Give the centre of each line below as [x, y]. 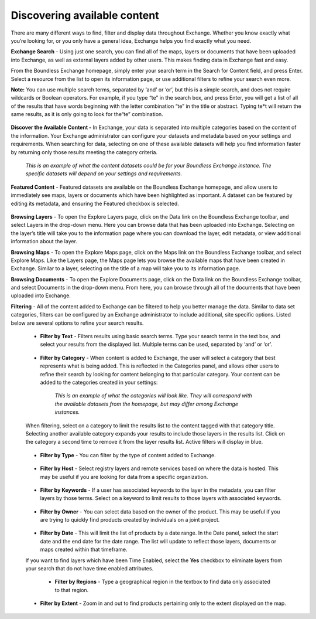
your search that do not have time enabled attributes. [90, 569]
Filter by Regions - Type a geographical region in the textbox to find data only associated [162, 582]
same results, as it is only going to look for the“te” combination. [87, 114]
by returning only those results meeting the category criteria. [84, 152]
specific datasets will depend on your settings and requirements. [104, 174]
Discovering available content [85, 15]
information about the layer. [44, 242]
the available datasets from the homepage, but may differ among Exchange [146, 404]
